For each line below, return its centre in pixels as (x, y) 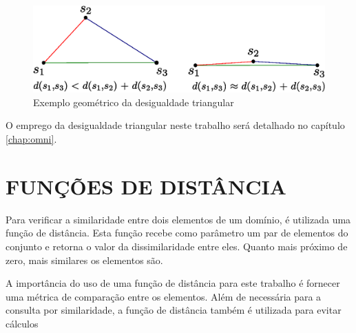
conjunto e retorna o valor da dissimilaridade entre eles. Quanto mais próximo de (177, 246)
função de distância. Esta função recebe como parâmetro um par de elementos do (177, 233)
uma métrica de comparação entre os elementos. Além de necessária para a (164, 296)
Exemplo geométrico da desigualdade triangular (134, 102)
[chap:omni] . (31, 139)
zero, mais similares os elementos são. (84, 260)
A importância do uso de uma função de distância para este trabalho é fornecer (173, 283)
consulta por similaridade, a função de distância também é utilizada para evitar (174, 310)
